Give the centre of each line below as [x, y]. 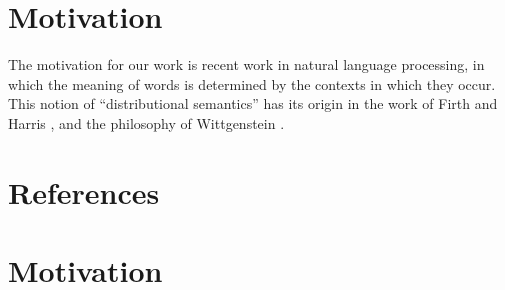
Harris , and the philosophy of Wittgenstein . [146, 122]
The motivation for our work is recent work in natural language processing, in [246, 64]
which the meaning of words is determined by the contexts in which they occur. [252, 83]
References [84, 191]
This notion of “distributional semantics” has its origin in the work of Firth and [253, 103]
